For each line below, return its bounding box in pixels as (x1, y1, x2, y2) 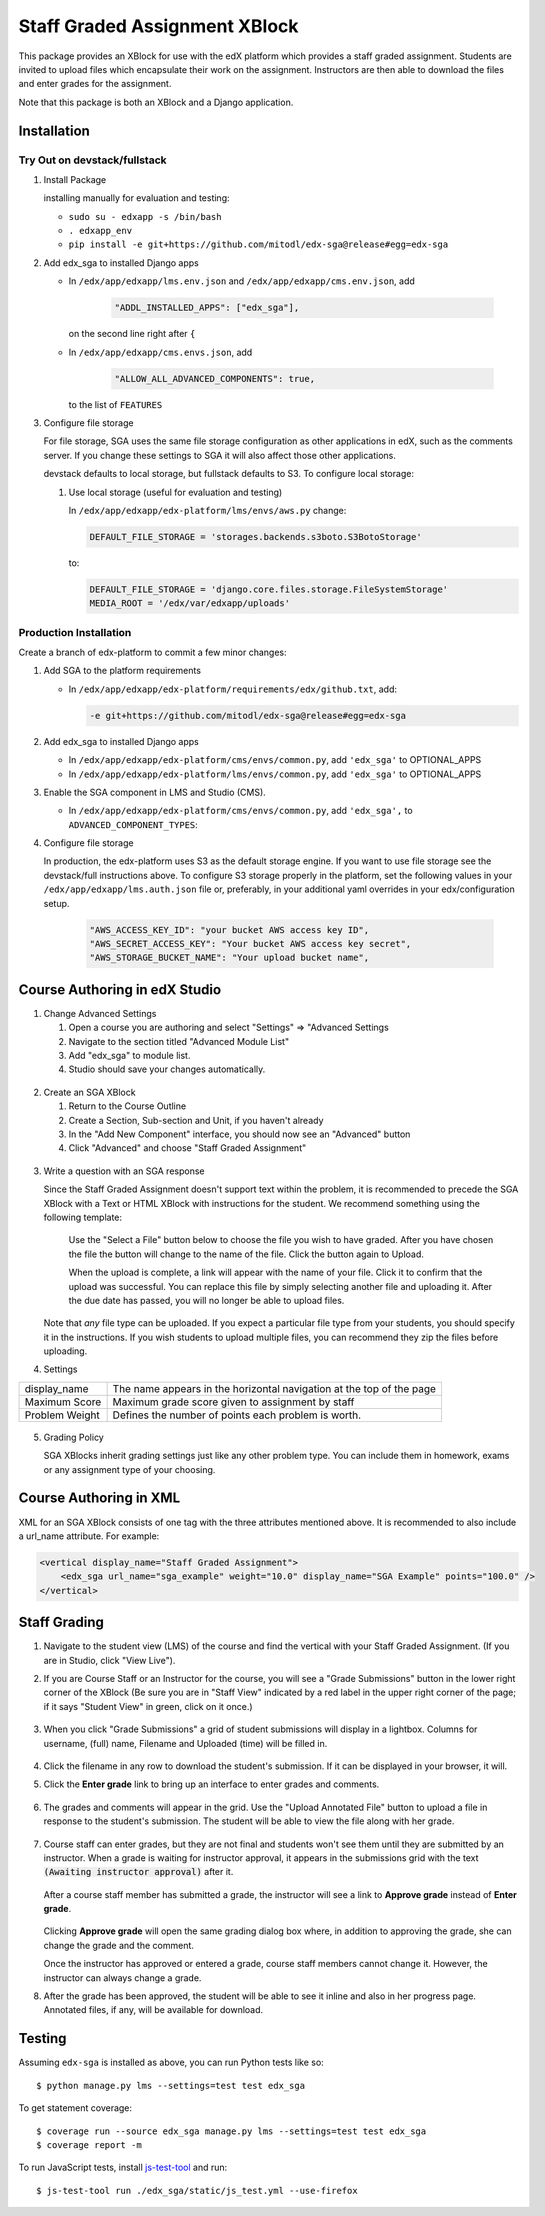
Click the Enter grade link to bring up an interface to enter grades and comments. (43, 1778, 380, 1790)
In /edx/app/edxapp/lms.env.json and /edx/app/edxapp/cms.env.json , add (68, 275, 415, 287)
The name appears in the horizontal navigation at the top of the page (112, 1381, 437, 1395)
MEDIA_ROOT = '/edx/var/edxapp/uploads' (89, 598, 290, 609)
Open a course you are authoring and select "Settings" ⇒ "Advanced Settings (68, 1021, 389, 1034)
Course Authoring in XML (18, 1490, 181, 1507)
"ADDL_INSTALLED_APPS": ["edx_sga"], (114, 302, 300, 314)
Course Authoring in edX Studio (18, 981, 222, 998)
